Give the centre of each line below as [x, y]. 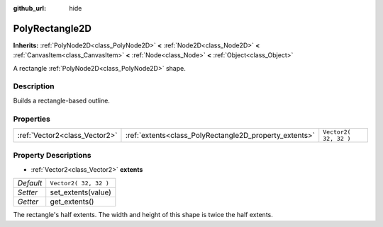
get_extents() [72, 202]
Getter [28, 202]
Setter [28, 192]
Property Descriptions [52, 156]
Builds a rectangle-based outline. [61, 100]
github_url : [29, 8]
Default [30, 183]
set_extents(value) [81, 192]
